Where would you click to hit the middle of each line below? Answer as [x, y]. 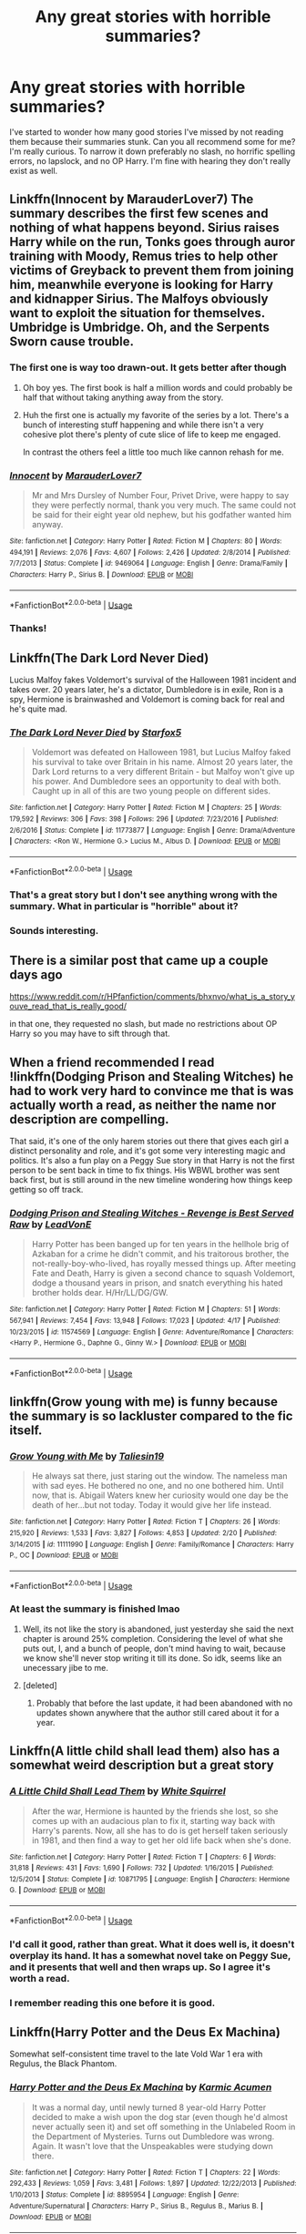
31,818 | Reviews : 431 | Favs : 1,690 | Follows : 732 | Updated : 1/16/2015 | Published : [142, 1868]
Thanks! [28, 629]
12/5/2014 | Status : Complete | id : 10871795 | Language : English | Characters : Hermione [150, 1879]
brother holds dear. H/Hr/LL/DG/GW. [100, 1293]
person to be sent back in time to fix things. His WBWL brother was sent [145, 1170]
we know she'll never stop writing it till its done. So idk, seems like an [152, 1658]
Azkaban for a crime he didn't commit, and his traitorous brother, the [160, 1254]
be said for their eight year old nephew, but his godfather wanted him [162, 514]
